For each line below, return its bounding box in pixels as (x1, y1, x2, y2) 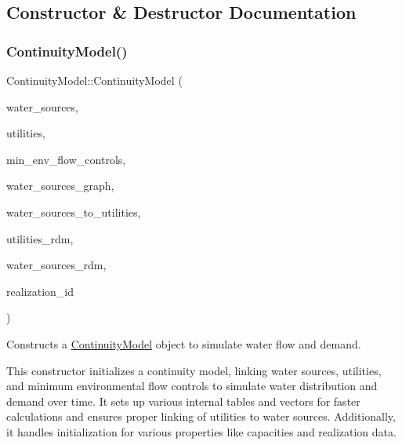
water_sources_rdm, (6, 257, 107, 273)
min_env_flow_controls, (6, 151, 126, 167)
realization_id (6, 283, 74, 299)
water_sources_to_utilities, (6, 203, 141, 220)
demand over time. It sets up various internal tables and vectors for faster (6, 392, 360, 409)
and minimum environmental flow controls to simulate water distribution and (6, 378, 378, 394)
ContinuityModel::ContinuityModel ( (6, 72, 183, 88)
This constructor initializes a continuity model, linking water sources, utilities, (6, 362, 382, 378)
